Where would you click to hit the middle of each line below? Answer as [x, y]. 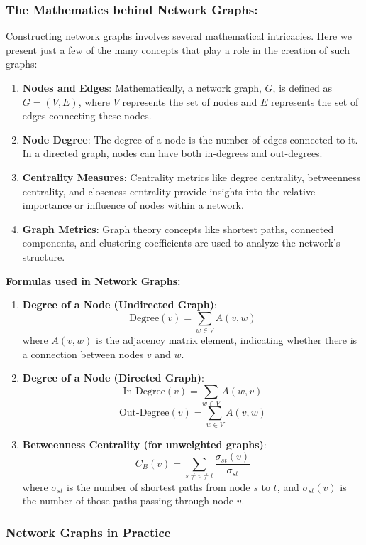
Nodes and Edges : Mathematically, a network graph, [142, 87]
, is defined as [302, 87]
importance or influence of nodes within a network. [133, 205]
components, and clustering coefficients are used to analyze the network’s [181, 243]
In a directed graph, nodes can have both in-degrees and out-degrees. [172, 153]
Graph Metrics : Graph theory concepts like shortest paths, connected [178, 228]
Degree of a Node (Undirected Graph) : [120, 304]
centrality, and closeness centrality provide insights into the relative [169, 191]
